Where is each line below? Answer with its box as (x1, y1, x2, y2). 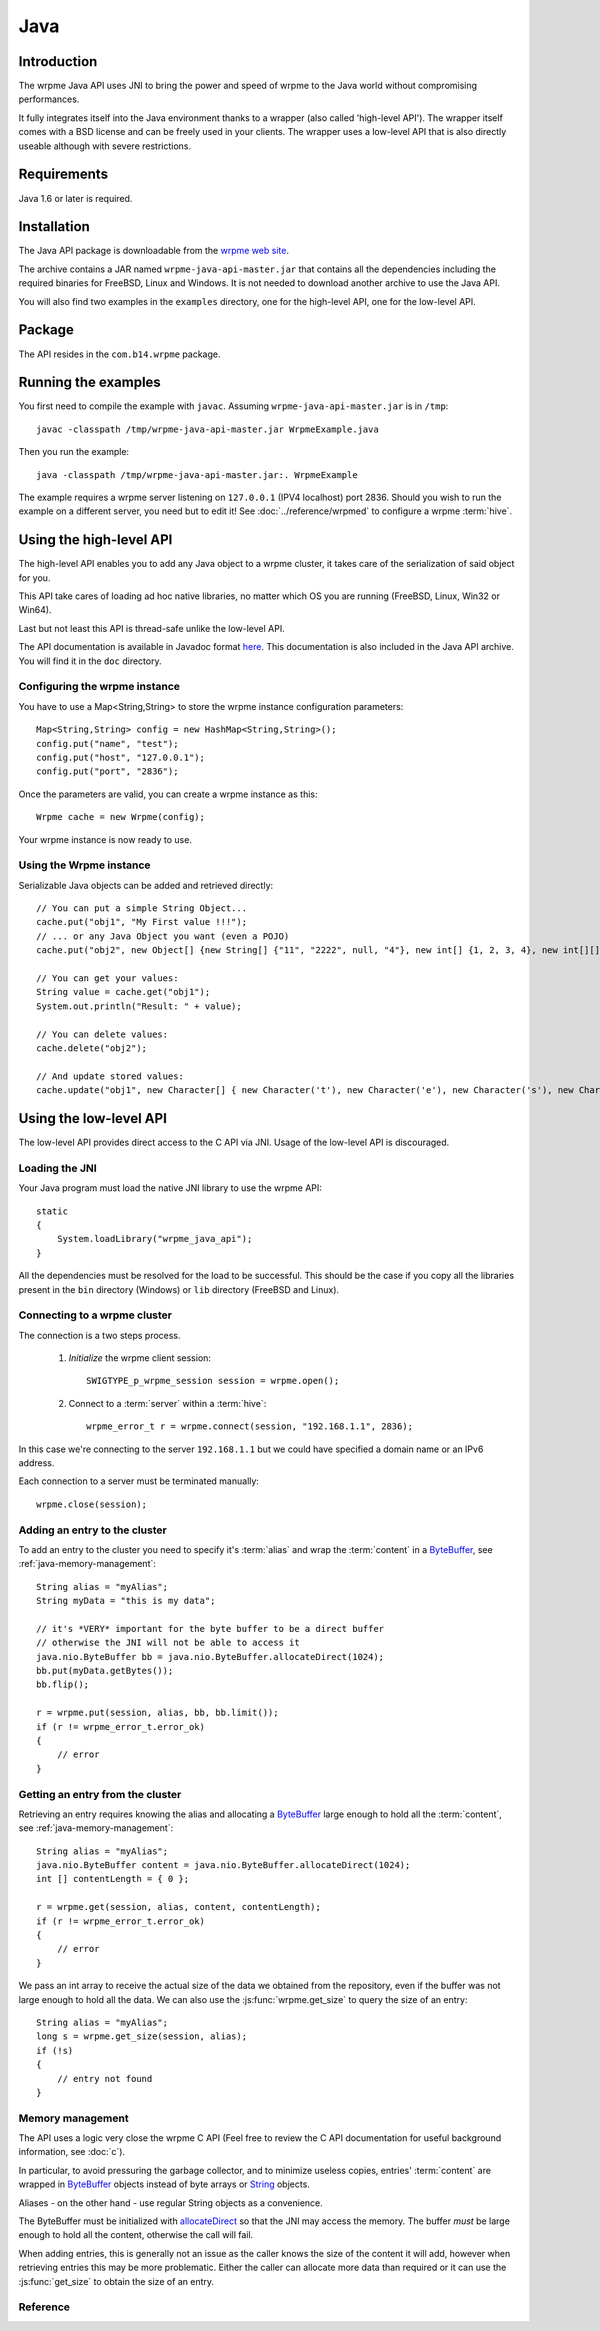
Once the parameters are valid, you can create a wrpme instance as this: (18, 788, 318, 800)
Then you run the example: (18, 446, 130, 458)
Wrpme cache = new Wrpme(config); (36, 811, 205, 823)
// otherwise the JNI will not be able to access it (36, 1637, 300, 1649)
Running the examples (18, 374, 162, 391)
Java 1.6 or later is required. (18, 192, 133, 204)
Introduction (18, 53, 98, 70)
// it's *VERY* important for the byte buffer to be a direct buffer (36, 1623, 385, 1634)
